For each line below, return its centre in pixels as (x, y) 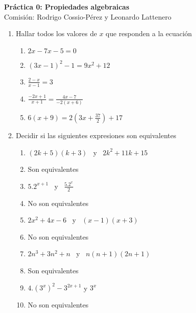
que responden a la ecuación (149, 33)
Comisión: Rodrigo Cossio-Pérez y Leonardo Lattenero (88, 16)
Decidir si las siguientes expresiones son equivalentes (96, 135)
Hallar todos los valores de (56, 33)
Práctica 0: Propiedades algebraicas (67, 7)
